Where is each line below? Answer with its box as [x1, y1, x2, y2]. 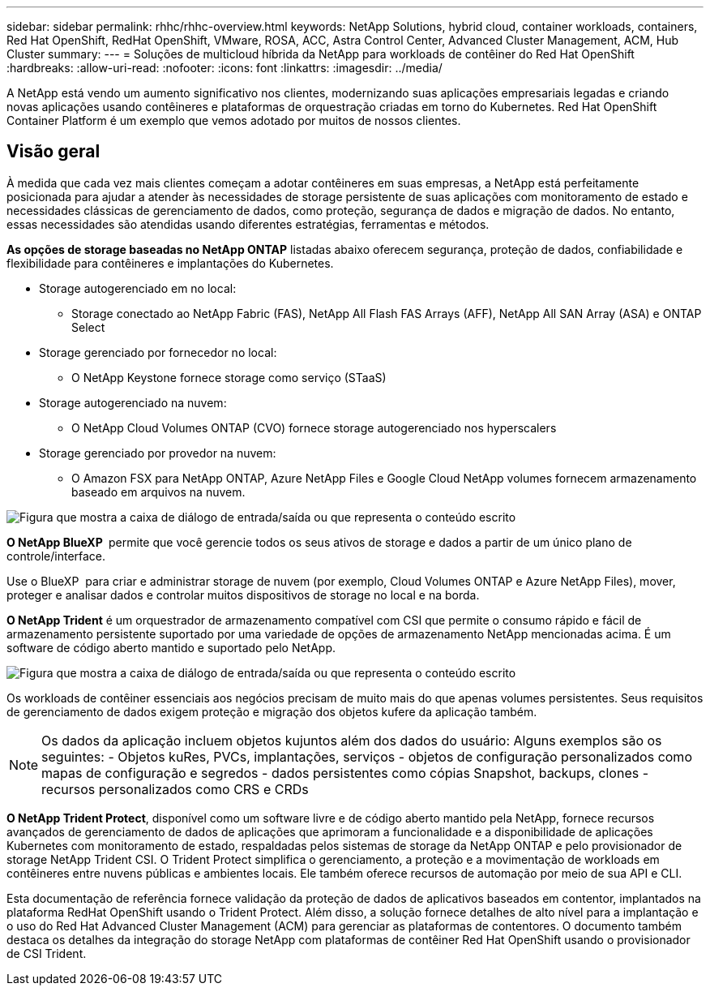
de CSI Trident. [6, 946, 87, 960]
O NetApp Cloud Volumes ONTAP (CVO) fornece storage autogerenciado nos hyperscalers [71, 420, 557, 435]
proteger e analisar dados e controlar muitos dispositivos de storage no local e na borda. [6, 587, 480, 602]
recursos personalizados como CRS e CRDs [41, 780, 309, 797]
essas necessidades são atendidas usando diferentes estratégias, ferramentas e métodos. [6, 217, 490, 231]
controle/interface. [6, 548, 106, 563]
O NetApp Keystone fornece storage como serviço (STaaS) [71, 370, 387, 384]
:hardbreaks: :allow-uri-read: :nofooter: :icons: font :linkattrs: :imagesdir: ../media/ [6, 61, 443, 75]
